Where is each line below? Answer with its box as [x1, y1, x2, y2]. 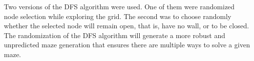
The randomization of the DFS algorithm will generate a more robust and [4, 30, 225, 40]
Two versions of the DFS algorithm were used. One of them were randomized [4, 1, 235, 11]
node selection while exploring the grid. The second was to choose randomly [4, 11, 232, 21]
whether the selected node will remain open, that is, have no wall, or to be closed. [4, 20, 249, 31]
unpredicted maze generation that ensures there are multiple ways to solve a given [4, 40, 250, 50]
